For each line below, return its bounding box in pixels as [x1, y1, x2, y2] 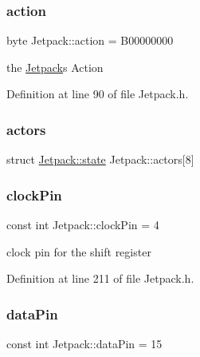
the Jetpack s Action [6, 58, 104, 75]
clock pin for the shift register [6, 243, 151, 260]
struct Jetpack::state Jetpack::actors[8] [6, 151, 194, 168]
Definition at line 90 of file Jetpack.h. [6, 85, 189, 102]
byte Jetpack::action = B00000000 [6, 32, 174, 49]
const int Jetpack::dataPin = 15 [6, 335, 163, 352]
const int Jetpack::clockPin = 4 [6, 216, 159, 233]
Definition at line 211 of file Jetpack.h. [6, 270, 194, 287]
